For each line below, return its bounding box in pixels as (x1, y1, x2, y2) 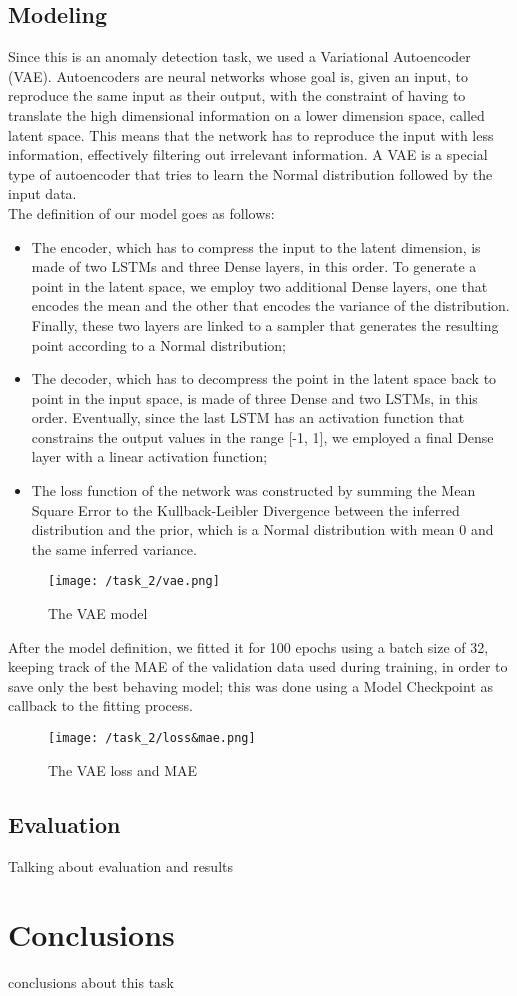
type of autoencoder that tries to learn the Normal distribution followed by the (8, 163, 493, 184)
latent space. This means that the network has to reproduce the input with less (8, 124, 494, 145)
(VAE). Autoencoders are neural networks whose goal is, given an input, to (8, 65, 468, 86)
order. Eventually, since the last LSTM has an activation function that (31, 407, 465, 428)
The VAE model (48, 603, 148, 624)
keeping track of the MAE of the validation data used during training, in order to (8, 656, 508, 677)
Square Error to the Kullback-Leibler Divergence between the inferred (31, 499, 460, 520)
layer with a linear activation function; (31, 446, 268, 467)
